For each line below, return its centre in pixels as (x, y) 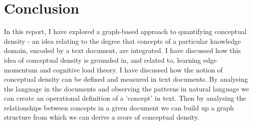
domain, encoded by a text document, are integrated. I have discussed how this (122, 50)
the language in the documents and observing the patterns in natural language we (127, 88)
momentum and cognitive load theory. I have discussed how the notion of (113, 69)
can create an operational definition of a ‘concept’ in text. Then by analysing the (125, 98)
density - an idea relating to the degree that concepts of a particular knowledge (123, 41)
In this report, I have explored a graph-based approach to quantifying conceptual (125, 31)
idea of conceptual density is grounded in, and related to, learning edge (110, 60)
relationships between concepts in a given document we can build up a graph (119, 107)
